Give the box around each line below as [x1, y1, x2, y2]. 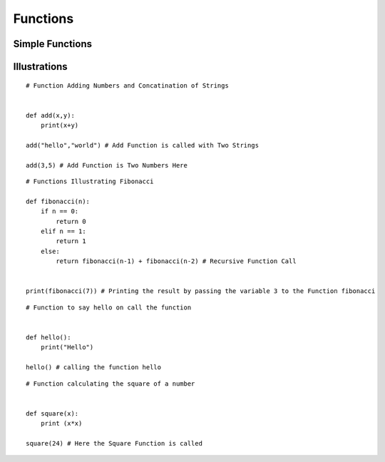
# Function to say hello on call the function [26, 303, 192, 312]
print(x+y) [40, 121, 79, 130]
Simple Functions [13, 38, 93, 50]
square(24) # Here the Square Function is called [26, 439, 203, 447]
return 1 [56, 237, 86, 245]
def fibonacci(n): [26, 197, 91, 205]
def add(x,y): [26, 111, 75, 119]
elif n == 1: [40, 227, 86, 235]
